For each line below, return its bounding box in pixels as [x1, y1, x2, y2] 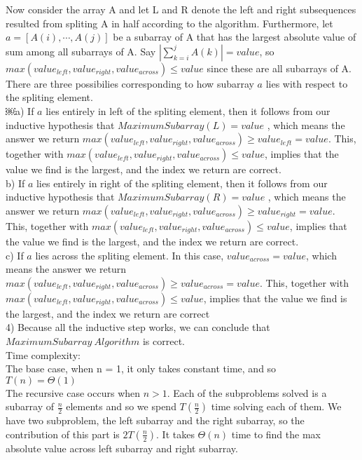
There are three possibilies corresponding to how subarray [6, 76, 254, 90]
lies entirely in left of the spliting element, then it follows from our [46, 103, 330, 118]
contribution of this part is [6, 426, 120, 441]
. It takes [156, 426, 195, 441]
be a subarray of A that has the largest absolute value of [113, 29, 356, 44]
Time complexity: [6, 347, 81, 362]
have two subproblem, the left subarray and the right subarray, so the [6, 413, 305, 428]
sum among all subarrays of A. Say [6, 43, 156, 58]
